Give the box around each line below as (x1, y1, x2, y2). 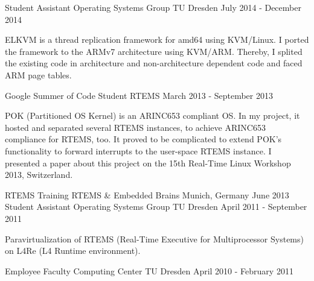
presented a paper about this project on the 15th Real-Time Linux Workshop (5, 156, 291, 169)
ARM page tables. (5, 68, 72, 81)
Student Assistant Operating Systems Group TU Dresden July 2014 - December (5, 1, 301, 13)
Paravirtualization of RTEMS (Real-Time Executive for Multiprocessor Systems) (5, 232, 304, 245)
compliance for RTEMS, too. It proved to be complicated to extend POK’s (5, 133, 282, 145)
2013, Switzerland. (5, 168, 73, 181)
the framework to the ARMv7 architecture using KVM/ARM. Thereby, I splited (5, 45, 303, 57)
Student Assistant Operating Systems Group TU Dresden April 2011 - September (5, 200, 307, 213)
